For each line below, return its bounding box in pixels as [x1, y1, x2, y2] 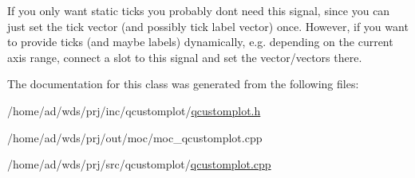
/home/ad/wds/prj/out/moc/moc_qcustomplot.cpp [7, 129, 263, 145]
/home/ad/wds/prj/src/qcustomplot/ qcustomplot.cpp [7, 156, 271, 172]
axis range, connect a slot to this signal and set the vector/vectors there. [7, 48, 362, 65]
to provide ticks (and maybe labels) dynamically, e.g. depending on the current [7, 33, 393, 50]
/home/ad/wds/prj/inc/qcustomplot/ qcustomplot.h [7, 102, 261, 118]
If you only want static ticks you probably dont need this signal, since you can [7, 2, 390, 18]
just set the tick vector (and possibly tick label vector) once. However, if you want [7, 17, 409, 34]
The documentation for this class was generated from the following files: [7, 75, 359, 92]
